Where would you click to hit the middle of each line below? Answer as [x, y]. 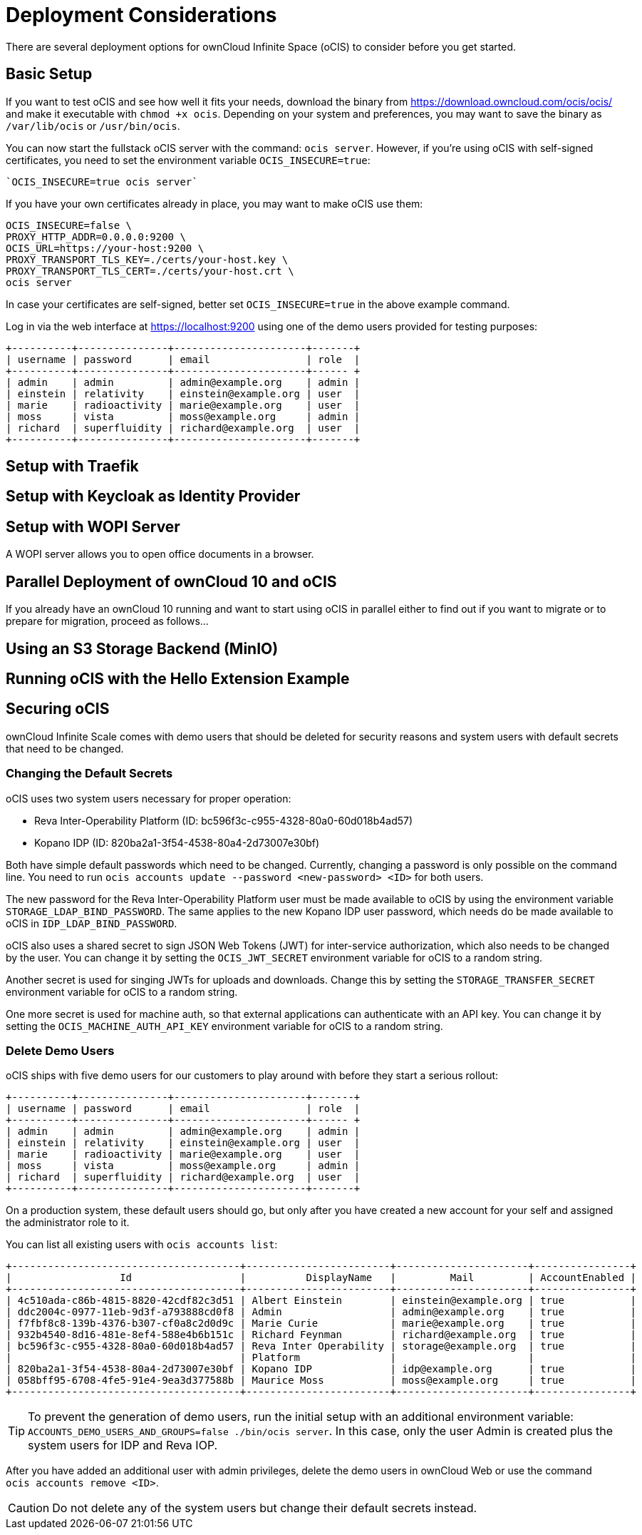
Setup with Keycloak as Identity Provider [153, 496]
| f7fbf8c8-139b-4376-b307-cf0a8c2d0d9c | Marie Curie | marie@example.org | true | [321, 1324]
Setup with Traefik [72, 466]
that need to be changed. [65, 748]
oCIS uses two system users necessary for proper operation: [149, 798]
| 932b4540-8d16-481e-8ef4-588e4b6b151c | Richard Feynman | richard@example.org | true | [321, 1335]
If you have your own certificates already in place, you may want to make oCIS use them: [214, 203]
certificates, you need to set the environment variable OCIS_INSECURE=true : [188, 160]
